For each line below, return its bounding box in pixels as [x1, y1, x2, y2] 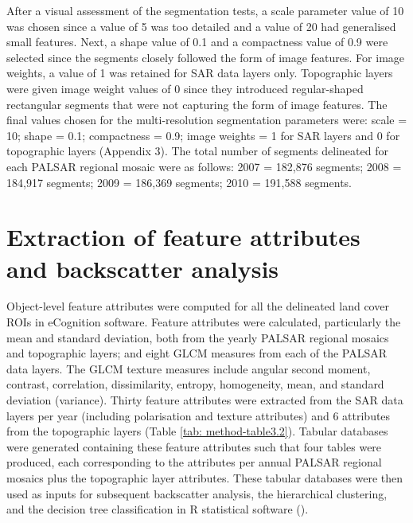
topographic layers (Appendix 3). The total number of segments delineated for [6, 142, 388, 159]
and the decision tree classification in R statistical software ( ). [6, 501, 309, 517]
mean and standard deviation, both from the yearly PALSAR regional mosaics [6, 329, 389, 345]
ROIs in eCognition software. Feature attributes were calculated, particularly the [6, 314, 401, 330]
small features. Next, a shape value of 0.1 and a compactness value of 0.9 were [6, 33, 388, 50]
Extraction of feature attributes [6, 221, 360, 253]
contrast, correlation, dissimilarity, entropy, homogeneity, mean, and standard [6, 376, 384, 392]
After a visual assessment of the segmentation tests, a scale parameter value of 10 [6, 2, 404, 18]
